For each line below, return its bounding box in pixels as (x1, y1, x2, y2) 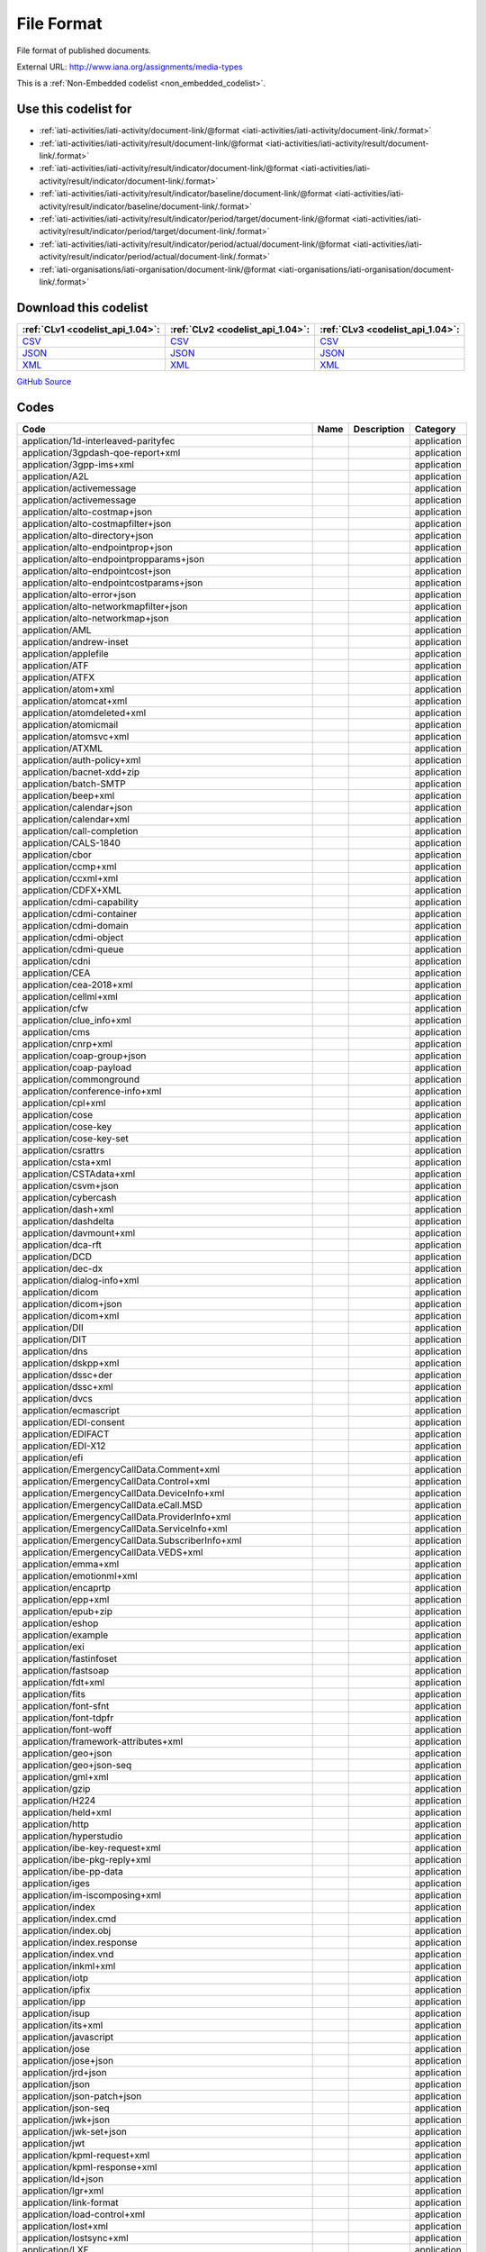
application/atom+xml (22, 683, 114, 695)
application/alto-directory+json (22, 529, 154, 541)
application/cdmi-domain (22, 919, 130, 931)
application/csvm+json (22, 1179, 119, 1192)
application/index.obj (22, 1924, 112, 1937)
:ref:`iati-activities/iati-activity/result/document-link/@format (39, 138, 264, 149)
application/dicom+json (22, 1297, 122, 1310)
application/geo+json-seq (22, 1758, 132, 1771)
